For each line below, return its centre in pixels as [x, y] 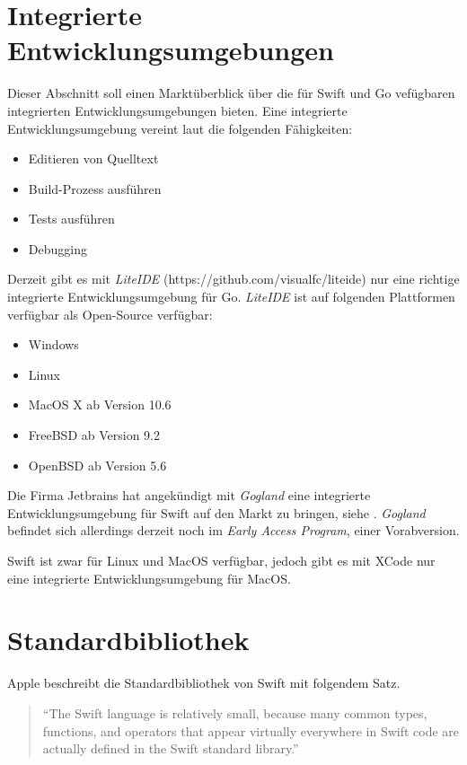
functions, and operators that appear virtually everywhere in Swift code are [251, 730]
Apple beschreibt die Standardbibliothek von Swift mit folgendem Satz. [204, 683]
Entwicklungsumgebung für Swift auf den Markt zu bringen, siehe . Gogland [216, 512]
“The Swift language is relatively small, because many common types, [235, 712]
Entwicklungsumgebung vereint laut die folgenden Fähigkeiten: [180, 128]
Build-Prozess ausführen [95, 188]
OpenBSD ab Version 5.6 [97, 465]
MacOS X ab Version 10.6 [100, 404]
